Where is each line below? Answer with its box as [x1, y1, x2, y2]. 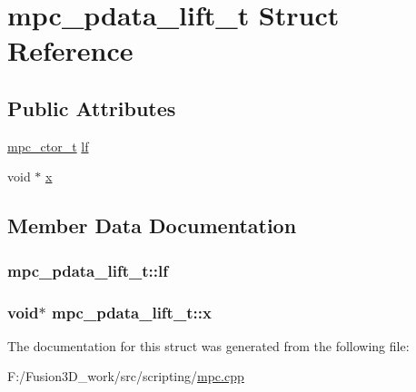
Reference [7, 32, 134, 69]
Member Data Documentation [7, 211, 297, 240]
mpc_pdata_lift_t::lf [7, 259, 168, 281]
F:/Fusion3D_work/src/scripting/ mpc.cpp [7, 367, 244, 386]
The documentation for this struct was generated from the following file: [7, 336, 410, 355]
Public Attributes [7, 93, 176, 122]
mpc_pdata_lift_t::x [51, 300, 212, 323]
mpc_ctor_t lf [7, 136, 89, 155]
